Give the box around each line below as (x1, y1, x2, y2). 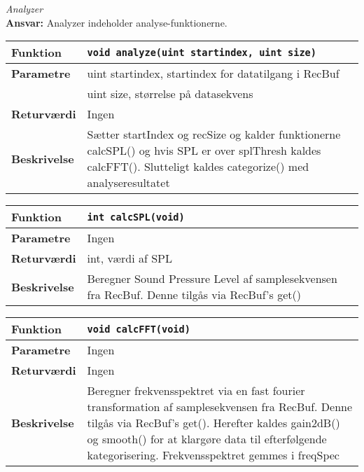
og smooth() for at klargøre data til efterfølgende (87, 431, 327, 447)
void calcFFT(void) (87, 323, 190, 335)
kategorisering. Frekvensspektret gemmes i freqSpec (87, 447, 339, 464)
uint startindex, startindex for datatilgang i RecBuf (87, 65, 339, 82)
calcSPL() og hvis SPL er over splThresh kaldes (87, 142, 321, 159)
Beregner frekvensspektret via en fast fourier (87, 382, 305, 399)
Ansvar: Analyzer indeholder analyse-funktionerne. (6, 15, 227, 29)
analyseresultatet (87, 174, 170, 191)
